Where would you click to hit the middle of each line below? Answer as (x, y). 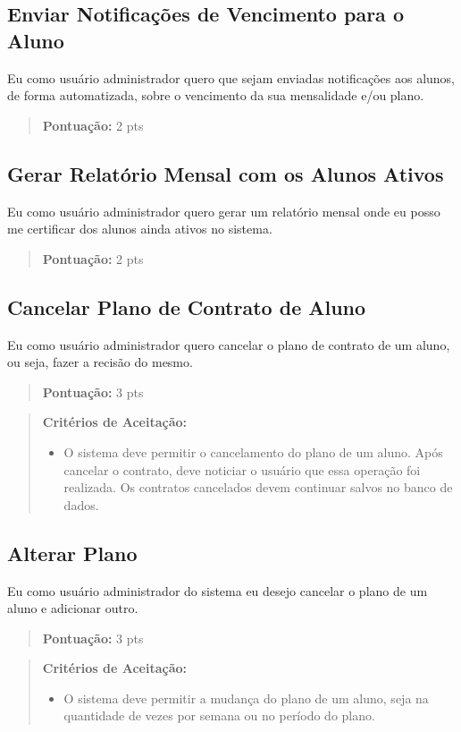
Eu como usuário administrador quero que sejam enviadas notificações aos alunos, (231, 77)
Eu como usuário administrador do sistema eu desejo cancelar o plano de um (218, 590)
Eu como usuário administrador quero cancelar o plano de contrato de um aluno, (229, 344)
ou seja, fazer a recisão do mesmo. (100, 362)
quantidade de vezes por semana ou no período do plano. (219, 715)
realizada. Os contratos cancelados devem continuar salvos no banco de (258, 487)
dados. (81, 504)
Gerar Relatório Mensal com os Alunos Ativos (226, 173)
